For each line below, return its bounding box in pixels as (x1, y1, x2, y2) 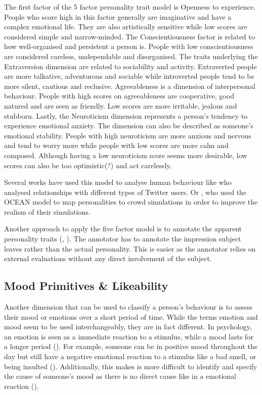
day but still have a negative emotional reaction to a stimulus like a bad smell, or (4, 351, 256, 362)
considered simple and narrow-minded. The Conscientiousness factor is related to (4, 31, 255, 41)
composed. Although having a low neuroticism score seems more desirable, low (4, 150, 247, 160)
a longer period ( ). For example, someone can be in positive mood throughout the (4, 341, 258, 352)
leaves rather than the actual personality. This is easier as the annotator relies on (4, 243, 256, 254)
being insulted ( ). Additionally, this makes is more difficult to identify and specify (4, 361, 257, 371)
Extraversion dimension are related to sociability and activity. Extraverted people (4, 61, 257, 71)
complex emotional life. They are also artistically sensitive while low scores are (4, 21, 247, 32)
